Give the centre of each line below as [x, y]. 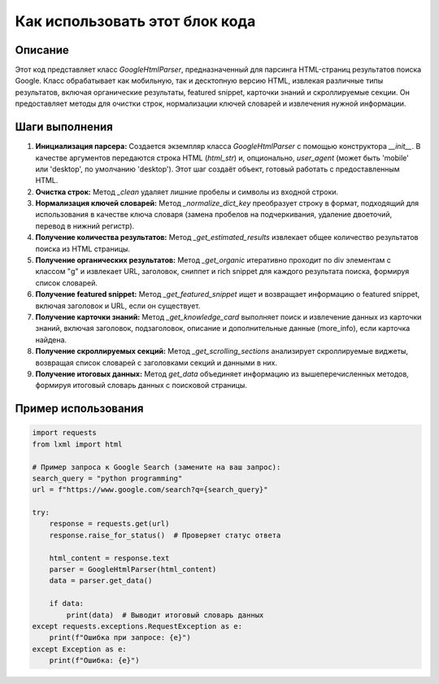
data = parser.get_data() [101, 581]
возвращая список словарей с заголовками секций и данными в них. [156, 363]
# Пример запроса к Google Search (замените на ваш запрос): [156, 467]
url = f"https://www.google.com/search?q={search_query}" [150, 490]
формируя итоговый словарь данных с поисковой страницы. [141, 386]
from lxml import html [77, 444]
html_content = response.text [109, 558]
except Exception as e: [80, 649]
